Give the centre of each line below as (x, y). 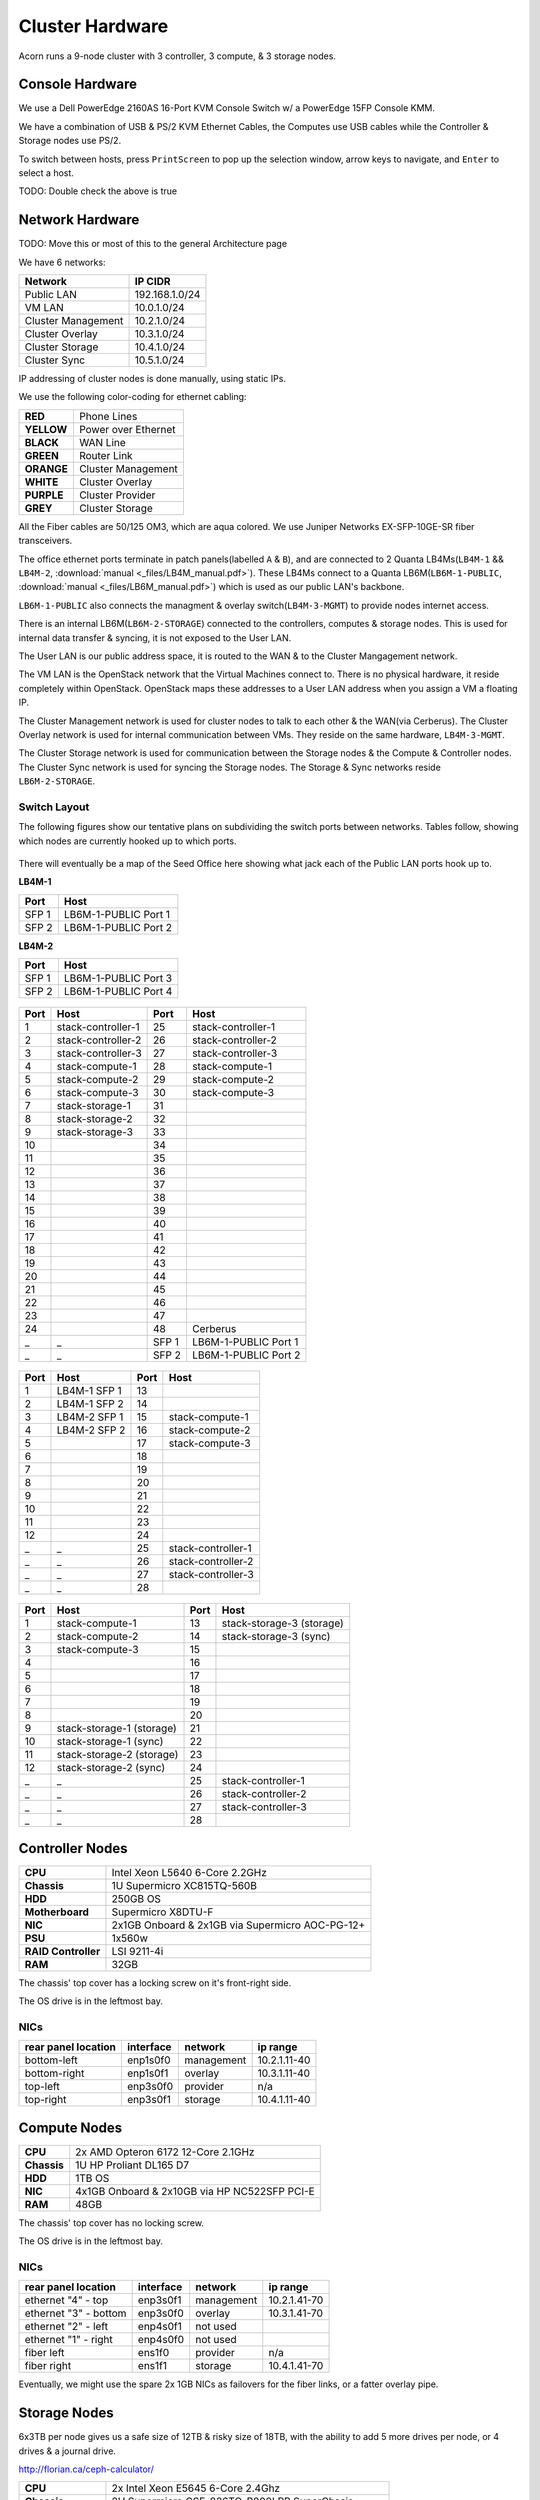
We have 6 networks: (62, 262)
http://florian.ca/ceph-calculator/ (86, 2469)
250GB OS (136, 1898)
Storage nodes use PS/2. (70, 141)
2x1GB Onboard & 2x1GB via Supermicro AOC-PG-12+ (238, 1925)
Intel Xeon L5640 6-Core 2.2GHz (189, 1872)
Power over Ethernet (127, 429)
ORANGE (46, 468)
